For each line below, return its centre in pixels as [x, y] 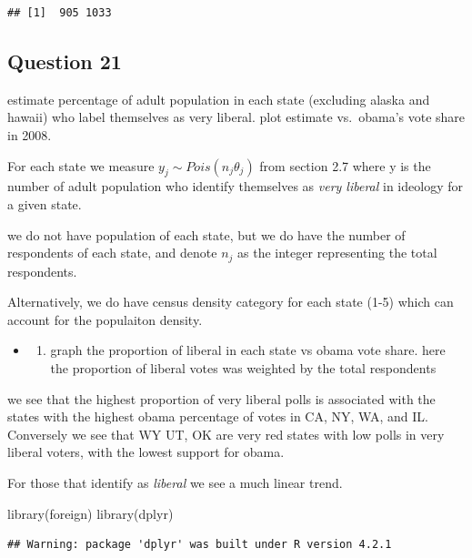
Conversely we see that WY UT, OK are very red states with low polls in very [226, 434]
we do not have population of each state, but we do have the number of [206, 234]
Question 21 [65, 61]
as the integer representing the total [337, 253]
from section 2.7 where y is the [345, 165]
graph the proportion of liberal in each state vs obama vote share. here [248, 350]
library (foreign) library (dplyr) [90, 513]
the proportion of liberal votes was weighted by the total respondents [243, 367]
